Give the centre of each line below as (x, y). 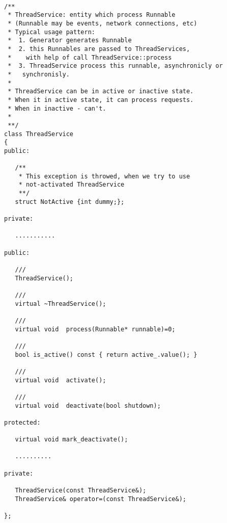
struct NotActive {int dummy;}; (70, 202)
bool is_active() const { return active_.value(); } (106, 355)
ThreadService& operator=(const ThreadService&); (101, 499)
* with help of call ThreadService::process (90, 57)
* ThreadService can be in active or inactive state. (101, 91)
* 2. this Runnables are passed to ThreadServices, (99, 49)
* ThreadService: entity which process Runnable (92, 15)
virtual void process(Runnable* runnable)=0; (95, 329)
